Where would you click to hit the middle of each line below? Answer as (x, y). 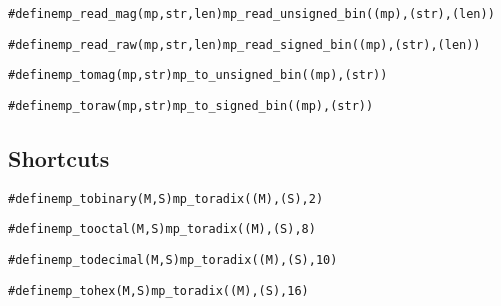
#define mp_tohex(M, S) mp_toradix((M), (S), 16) (158, 290)
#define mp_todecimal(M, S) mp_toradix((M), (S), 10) (173, 260)
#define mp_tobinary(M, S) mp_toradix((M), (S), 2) (166, 198)
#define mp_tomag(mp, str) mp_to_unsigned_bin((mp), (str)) (198, 75)
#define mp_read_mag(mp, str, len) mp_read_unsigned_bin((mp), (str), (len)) (251, 14)
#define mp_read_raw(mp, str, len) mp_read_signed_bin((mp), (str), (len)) (244, 44)
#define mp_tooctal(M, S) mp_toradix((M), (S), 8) (162, 229)
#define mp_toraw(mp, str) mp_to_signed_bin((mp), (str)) (191, 105)
